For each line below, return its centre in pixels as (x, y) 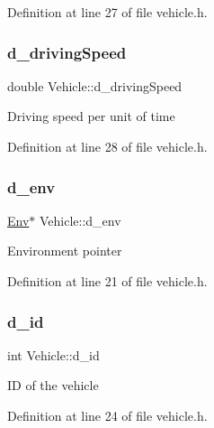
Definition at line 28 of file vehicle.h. (107, 146)
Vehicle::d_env (80, 220)
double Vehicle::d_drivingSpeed (95, 85)
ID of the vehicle (53, 385)
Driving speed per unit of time (91, 116)
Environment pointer (65, 251)
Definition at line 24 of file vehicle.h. (107, 415)
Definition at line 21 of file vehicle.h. (107, 281)
